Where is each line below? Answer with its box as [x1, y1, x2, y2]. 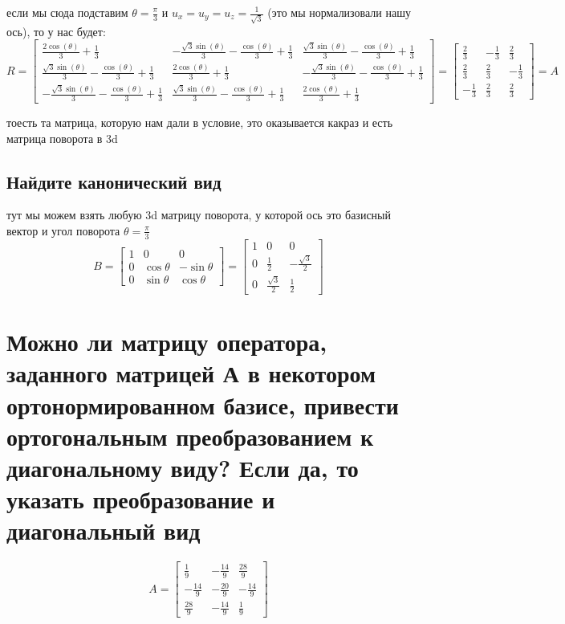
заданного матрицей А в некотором [6, 357, 376, 389]
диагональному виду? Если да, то [6, 451, 359, 483]
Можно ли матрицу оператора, [6, 325, 327, 358]
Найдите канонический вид [6, 169, 222, 194]
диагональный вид [6, 514, 201, 547]
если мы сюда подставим [6, 4, 128, 20]
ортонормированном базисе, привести [6, 388, 399, 421]
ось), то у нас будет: [6, 22, 106, 39]
